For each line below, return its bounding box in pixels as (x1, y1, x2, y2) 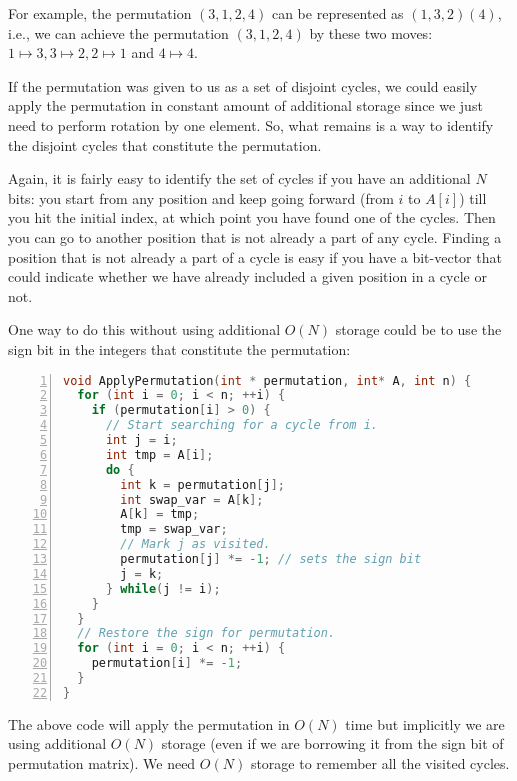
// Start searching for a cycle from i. (105, 418, 378, 433)
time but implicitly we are (345, 713, 505, 734)
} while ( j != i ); (105, 581, 221, 596)
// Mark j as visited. (120, 537, 271, 552)
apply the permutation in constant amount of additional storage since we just (8, 95, 483, 116)
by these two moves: (309, 22, 433, 43)
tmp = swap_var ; (120, 522, 228, 537)
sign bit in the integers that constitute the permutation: (8, 338, 351, 359)
